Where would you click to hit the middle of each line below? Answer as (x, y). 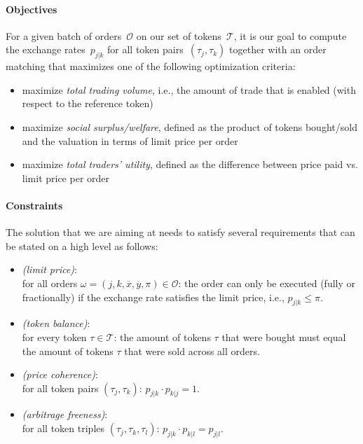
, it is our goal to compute (290, 35)
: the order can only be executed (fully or (267, 283)
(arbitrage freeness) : (65, 414)
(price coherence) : (60, 374)
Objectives (32, 9)
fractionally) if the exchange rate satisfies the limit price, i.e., (153, 297)
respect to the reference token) (88, 103)
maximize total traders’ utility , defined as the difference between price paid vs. (190, 164)
